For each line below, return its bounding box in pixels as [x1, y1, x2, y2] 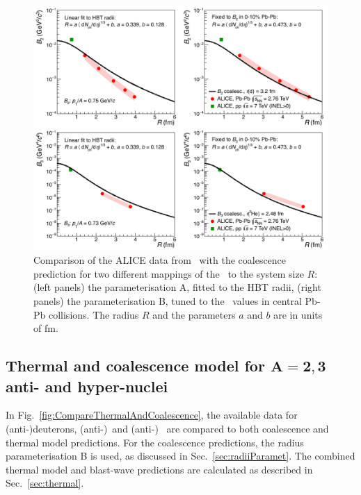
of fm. [33, 321, 58, 335]
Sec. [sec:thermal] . [6, 476, 84, 490]
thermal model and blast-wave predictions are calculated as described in [6, 462, 313, 476]
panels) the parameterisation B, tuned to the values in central [33, 294, 302, 308]
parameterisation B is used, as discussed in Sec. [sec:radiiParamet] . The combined [6, 448, 355, 463]
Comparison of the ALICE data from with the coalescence [33, 253, 287, 267]
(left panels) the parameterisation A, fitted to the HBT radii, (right [33, 280, 321, 294]
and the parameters [152, 307, 236, 321]
